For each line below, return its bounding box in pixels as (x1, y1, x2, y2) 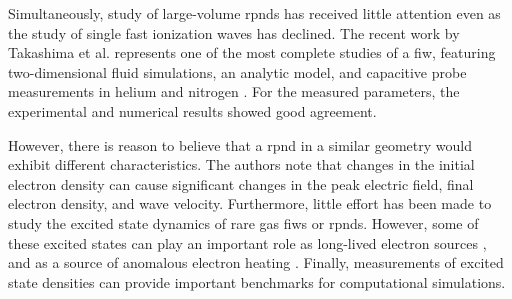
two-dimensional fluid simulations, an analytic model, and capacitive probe (8, 61, 467, 82)
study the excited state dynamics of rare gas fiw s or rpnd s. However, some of (8, 212, 479, 233)
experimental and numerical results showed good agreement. (8, 100, 377, 121)
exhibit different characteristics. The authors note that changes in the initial (8, 154, 475, 175)
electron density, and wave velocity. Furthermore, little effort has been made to (8, 193, 492, 214)
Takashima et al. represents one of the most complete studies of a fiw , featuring (8, 42, 496, 63)
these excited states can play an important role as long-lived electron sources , (8, 232, 487, 253)
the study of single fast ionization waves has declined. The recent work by (8, 22, 460, 43)
